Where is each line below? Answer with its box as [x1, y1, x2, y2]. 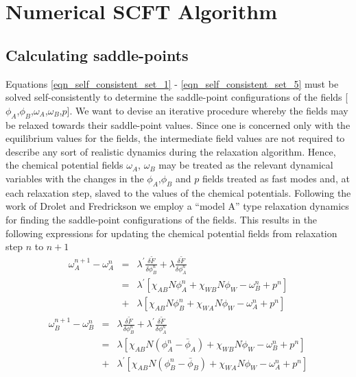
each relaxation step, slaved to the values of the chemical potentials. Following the [5, 185, 351, 199]
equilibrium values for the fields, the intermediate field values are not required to [5, 131, 345, 145]
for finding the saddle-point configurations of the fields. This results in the [5, 212, 318, 226]
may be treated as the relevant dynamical [158, 158, 333, 172]
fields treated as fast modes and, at [202, 171, 350, 185]
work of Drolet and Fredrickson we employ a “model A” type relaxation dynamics [5, 199, 349, 213]
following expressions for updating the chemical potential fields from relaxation [5, 226, 337, 240]
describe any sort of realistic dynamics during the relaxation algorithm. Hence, [5, 144, 336, 158]
